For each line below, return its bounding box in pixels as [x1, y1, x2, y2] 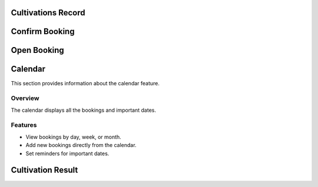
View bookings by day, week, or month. [25, 133, 122, 141]
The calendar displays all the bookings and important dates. [11, 106, 156, 113]
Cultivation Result [11, 165, 78, 175]
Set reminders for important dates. [25, 150, 110, 157]
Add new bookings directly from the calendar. [25, 142, 137, 149]
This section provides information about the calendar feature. [11, 79, 160, 86]
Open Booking [11, 45, 64, 55]
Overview [11, 94, 39, 102]
